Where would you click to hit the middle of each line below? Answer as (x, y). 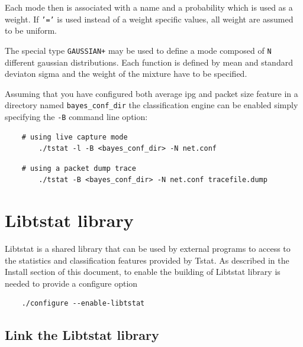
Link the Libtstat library (82, 335)
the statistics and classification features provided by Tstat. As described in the (147, 260)
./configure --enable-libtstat (83, 304)
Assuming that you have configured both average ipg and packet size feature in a (151, 93)
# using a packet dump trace (79, 168)
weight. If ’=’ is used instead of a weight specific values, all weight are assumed (149, 19)
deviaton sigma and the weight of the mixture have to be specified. (126, 74)
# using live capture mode (75, 137)
